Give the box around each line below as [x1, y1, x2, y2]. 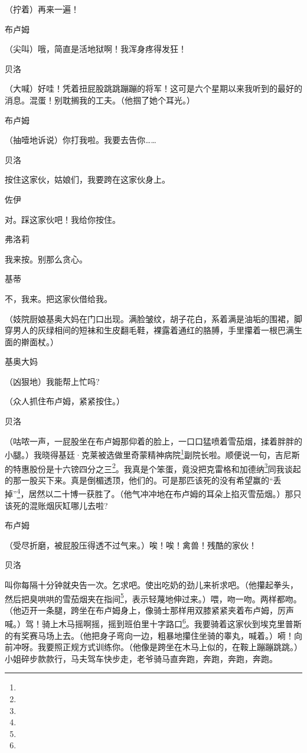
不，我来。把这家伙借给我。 [5, 292, 112, 304]
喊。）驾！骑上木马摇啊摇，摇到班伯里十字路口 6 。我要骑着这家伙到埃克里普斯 [5, 616, 302, 630]
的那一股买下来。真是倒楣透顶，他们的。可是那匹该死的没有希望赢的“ [5, 473, 273, 486]
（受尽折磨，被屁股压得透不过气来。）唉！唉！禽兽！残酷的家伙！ [5, 538, 257, 551]
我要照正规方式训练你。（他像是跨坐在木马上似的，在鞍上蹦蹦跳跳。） [37, 641, 302, 653]
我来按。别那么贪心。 [5, 252, 87, 265]
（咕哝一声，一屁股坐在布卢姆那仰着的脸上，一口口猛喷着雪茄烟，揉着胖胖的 [5, 434, 302, 447]
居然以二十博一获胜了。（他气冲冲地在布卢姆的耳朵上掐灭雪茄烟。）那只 [28, 488, 302, 499]
